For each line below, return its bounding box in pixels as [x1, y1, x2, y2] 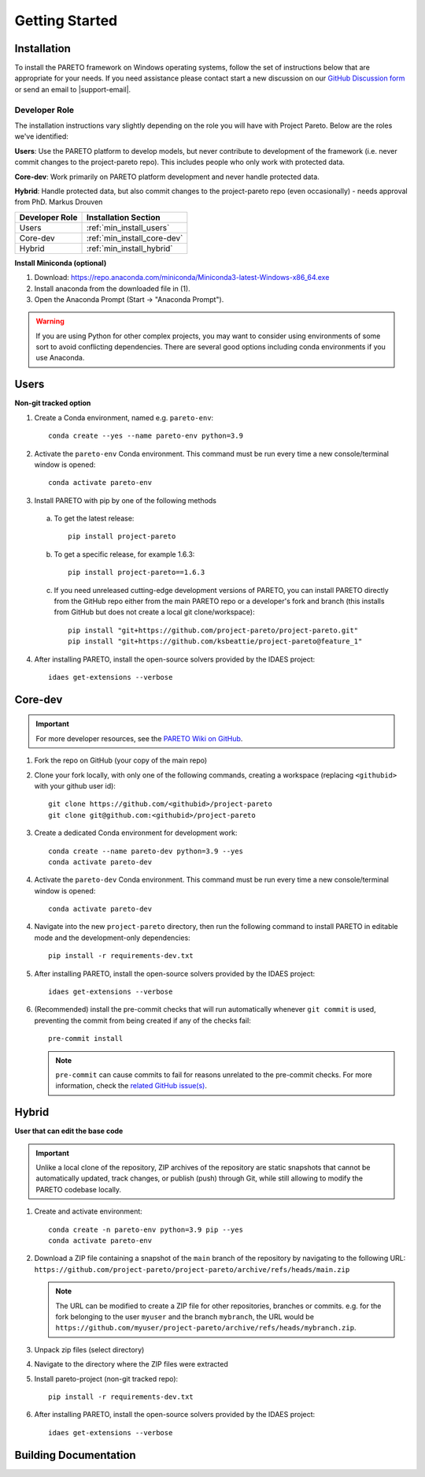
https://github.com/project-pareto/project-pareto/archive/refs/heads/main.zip [34, 1265, 350, 1274]
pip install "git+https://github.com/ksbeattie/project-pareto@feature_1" [68, 637, 363, 646]
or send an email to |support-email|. [14, 84, 131, 94]
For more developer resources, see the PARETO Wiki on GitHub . [35, 733, 243, 743]
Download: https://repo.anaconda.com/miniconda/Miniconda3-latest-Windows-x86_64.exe [34, 273, 330, 282]
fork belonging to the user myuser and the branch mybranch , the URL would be [55, 1311, 315, 1321]
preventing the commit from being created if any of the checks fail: [34, 1016, 251, 1025]
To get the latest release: [54, 513, 135, 524]
